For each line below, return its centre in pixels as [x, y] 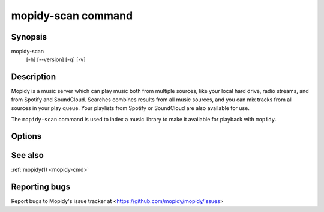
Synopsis [29, 37]
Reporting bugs [41, 187]
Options [26, 136]
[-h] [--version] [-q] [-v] [56, 59]
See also [28, 155]
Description [34, 77]
